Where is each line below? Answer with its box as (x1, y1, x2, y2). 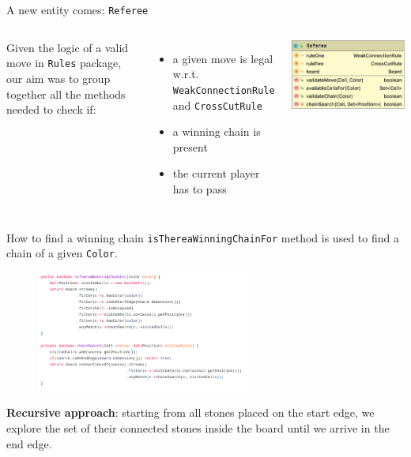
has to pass (172, 180, 227, 197)
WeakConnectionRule (172, 84, 275, 96)
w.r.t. (172, 66, 199, 82)
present (172, 138, 208, 155)
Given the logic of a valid (6, 39, 129, 55)
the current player (172, 165, 260, 182)
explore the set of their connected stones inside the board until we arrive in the (6, 419, 390, 436)
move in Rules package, (6, 54, 122, 71)
